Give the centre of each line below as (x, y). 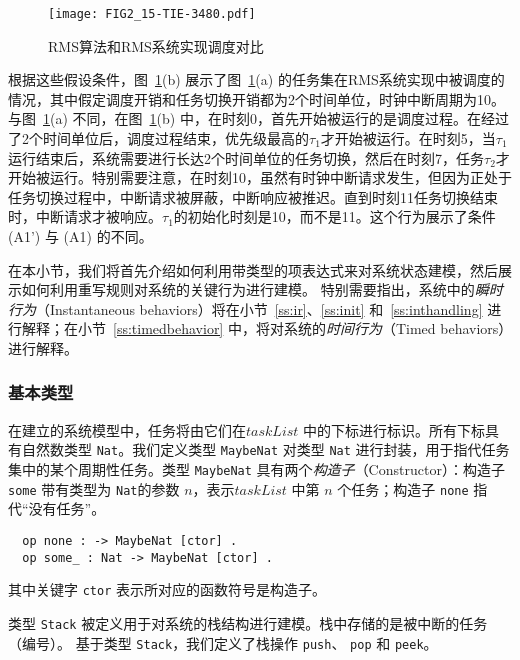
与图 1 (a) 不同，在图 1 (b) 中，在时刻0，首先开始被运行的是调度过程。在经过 (258, 118)
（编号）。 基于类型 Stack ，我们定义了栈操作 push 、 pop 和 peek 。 (223, 642)
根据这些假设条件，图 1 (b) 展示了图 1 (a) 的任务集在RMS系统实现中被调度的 (256, 79)
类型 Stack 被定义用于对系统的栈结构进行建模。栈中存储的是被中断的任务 (248, 622)
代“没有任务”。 (57, 508)
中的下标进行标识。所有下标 (394, 429)
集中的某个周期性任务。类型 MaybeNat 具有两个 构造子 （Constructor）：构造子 (256, 469)
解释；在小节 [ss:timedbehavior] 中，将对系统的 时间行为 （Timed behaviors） (263, 328)
